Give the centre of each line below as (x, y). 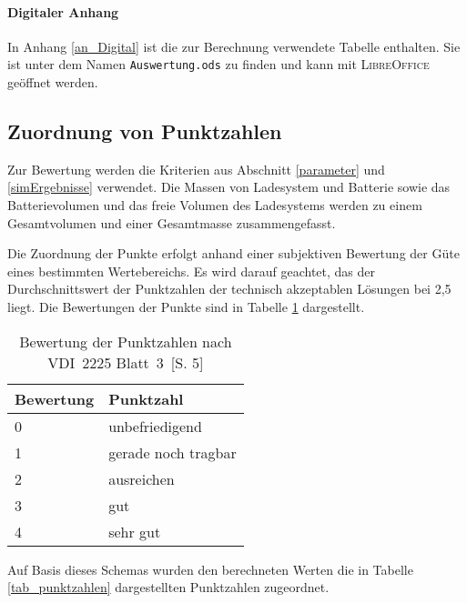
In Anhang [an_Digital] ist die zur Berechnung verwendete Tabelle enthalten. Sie (234, 46)
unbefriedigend (155, 426)
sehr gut (135, 531)
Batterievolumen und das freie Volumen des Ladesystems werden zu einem (215, 205)
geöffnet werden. (53, 82)
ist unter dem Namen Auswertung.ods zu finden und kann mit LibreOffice (218, 64)
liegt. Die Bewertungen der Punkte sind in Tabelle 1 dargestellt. (186, 307)
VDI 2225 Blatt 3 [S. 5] (126, 362)
